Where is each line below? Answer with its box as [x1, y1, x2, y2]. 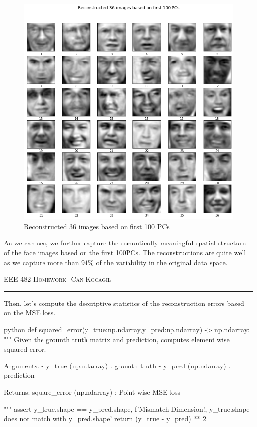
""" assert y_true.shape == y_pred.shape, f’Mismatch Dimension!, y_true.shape [4, 403, 250, 414]
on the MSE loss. [4, 307, 56, 318]
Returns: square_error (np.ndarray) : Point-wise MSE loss [4, 386, 181, 397]
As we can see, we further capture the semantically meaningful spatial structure [4, 238, 246, 248]
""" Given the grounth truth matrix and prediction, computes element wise [4, 334, 230, 344]
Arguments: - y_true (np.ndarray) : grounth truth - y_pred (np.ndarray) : [4, 360, 231, 370]
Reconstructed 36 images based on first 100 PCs [24, 221, 170, 231]
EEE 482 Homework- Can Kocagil [4, 274, 111, 284]
